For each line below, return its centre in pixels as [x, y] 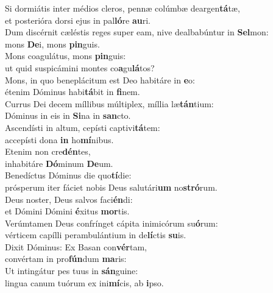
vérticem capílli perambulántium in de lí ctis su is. [96, 235]
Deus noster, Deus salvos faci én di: [69, 199]
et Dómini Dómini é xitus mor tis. [67, 211]
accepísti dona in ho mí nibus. [59, 139]
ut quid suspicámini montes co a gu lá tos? [80, 67]
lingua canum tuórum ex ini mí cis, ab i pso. [84, 282]
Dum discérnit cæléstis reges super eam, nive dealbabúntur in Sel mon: [137, 32]
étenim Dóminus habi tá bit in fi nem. [73, 92]
